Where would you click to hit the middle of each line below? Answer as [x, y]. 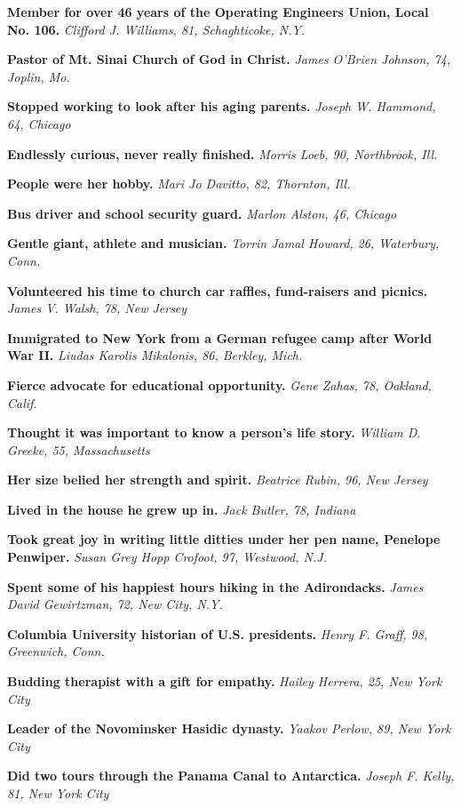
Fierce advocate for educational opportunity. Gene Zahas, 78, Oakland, [219, 384]
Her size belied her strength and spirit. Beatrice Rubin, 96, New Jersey [218, 480]
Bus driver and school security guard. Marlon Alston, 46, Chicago [202, 213]
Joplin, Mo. [39, 76]
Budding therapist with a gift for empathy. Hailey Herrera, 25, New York [225, 681]
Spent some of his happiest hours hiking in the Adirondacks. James [215, 586]
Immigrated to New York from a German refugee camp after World [220, 337]
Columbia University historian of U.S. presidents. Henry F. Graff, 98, [218, 633]
